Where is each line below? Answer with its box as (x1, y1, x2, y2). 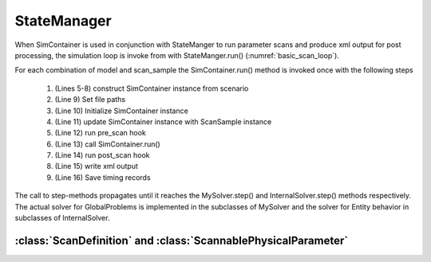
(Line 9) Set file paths (54, 95, 126, 104)
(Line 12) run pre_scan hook (54, 128, 147, 138)
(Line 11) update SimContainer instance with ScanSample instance (54, 116, 272, 127)
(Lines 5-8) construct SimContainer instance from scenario (54, 84, 249, 93)
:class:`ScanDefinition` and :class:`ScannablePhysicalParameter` (14, 233, 349, 247)
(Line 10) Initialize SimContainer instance (54, 106, 189, 115)
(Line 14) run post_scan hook (54, 151, 150, 160)
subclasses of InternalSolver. (14, 213, 110, 223)
